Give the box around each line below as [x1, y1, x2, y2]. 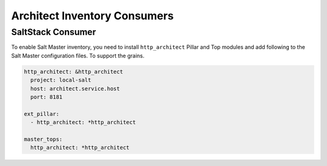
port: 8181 [30, 94, 63, 100]
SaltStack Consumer [11, 27, 96, 37]
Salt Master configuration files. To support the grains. [11, 52, 145, 59]
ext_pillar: [24, 110, 60, 117]
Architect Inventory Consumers [11, 9, 174, 22]
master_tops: [24, 136, 63, 142]
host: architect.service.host [30, 85, 121, 92]
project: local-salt [30, 77, 91, 84]
